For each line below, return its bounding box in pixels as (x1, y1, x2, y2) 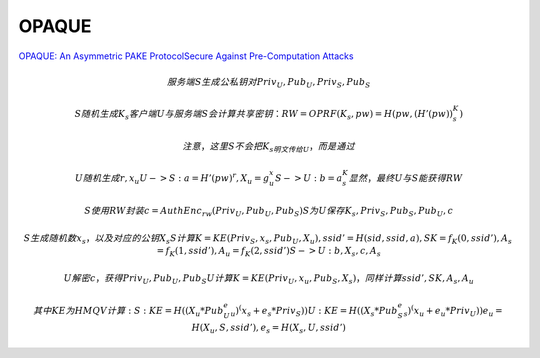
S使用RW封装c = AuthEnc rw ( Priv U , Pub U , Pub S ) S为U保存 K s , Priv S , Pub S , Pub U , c (83, 205, 454, 219)
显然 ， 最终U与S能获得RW (348, 173, 463, 184)
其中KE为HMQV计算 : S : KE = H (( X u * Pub (33, 305, 224, 319)
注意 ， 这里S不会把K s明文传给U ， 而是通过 (182, 140, 355, 154)
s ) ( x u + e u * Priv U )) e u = (403, 303, 504, 319)
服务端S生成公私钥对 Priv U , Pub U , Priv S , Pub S (166, 76, 371, 90)
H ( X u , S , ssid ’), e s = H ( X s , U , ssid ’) (191, 321, 347, 335)
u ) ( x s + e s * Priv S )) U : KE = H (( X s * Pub (230, 303, 399, 319)
